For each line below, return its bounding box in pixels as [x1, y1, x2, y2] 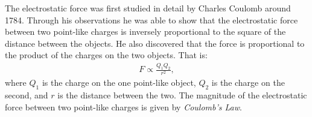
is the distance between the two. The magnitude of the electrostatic [57, 89, 307, 101]
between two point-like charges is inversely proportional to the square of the [5, 25, 286, 38]
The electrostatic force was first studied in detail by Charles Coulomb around [5, 2, 291, 14]
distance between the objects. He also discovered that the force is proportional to [5, 37, 305, 49]
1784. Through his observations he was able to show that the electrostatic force [5, 13, 298, 26]
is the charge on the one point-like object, [42, 76, 196, 89]
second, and [5, 89, 48, 101]
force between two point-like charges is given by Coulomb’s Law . [5, 100, 242, 113]
